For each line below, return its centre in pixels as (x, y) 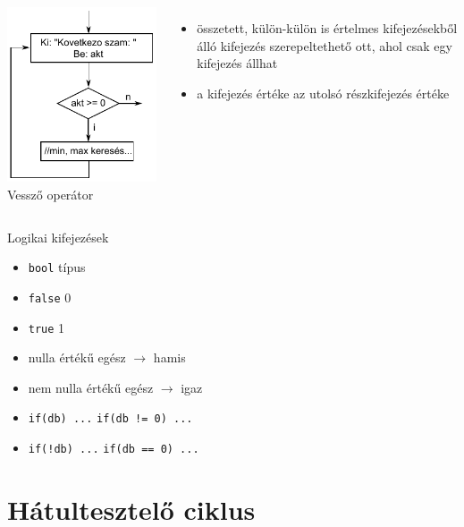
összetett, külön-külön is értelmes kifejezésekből (327, 28)
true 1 (46, 327)
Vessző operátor (51, 195)
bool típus (57, 267)
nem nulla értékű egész (91, 387)
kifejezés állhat (237, 63)
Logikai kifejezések (58, 237)
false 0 (50, 297)
